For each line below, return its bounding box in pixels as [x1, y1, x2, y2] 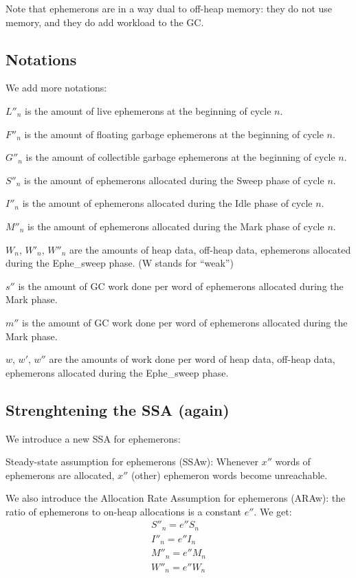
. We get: [254, 504, 292, 518]
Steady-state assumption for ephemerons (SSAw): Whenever [5, 454, 258, 469]
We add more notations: [5, 80, 107, 95]
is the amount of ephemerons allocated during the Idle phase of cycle [22, 196, 313, 210]
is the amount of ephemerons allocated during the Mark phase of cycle [27, 219, 324, 233]
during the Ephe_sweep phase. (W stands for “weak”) [5, 256, 234, 270]
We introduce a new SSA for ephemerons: [5, 431, 181, 445]
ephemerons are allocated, [5, 467, 115, 482]
